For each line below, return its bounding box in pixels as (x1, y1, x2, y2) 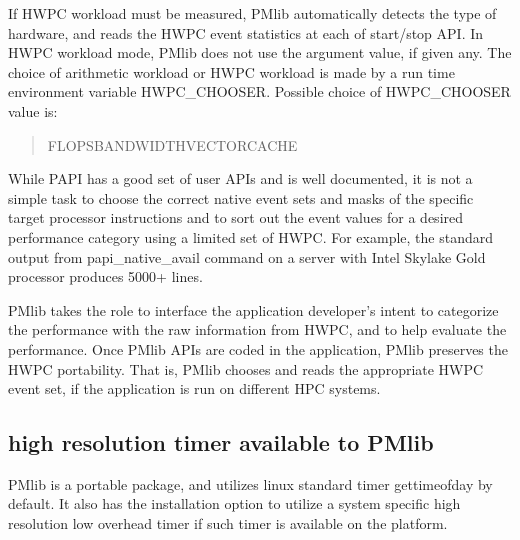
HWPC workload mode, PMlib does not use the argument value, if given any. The (8, 42, 512, 63)
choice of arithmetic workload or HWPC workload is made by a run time (8, 61, 455, 82)
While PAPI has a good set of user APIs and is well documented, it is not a (8, 168, 473, 189)
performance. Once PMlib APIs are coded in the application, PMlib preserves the (8, 338, 508, 359)
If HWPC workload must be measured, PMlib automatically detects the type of (8, 3, 497, 23)
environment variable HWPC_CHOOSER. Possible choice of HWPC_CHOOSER (8, 81, 511, 102)
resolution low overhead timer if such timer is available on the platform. (8, 513, 448, 534)
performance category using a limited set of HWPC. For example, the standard (8, 226, 493, 247)
